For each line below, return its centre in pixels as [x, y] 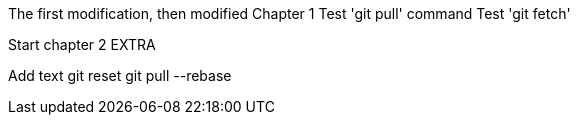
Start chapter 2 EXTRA [82, 44]
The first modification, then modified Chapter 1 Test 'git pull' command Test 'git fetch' [289, 13]
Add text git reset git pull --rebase [120, 75]
